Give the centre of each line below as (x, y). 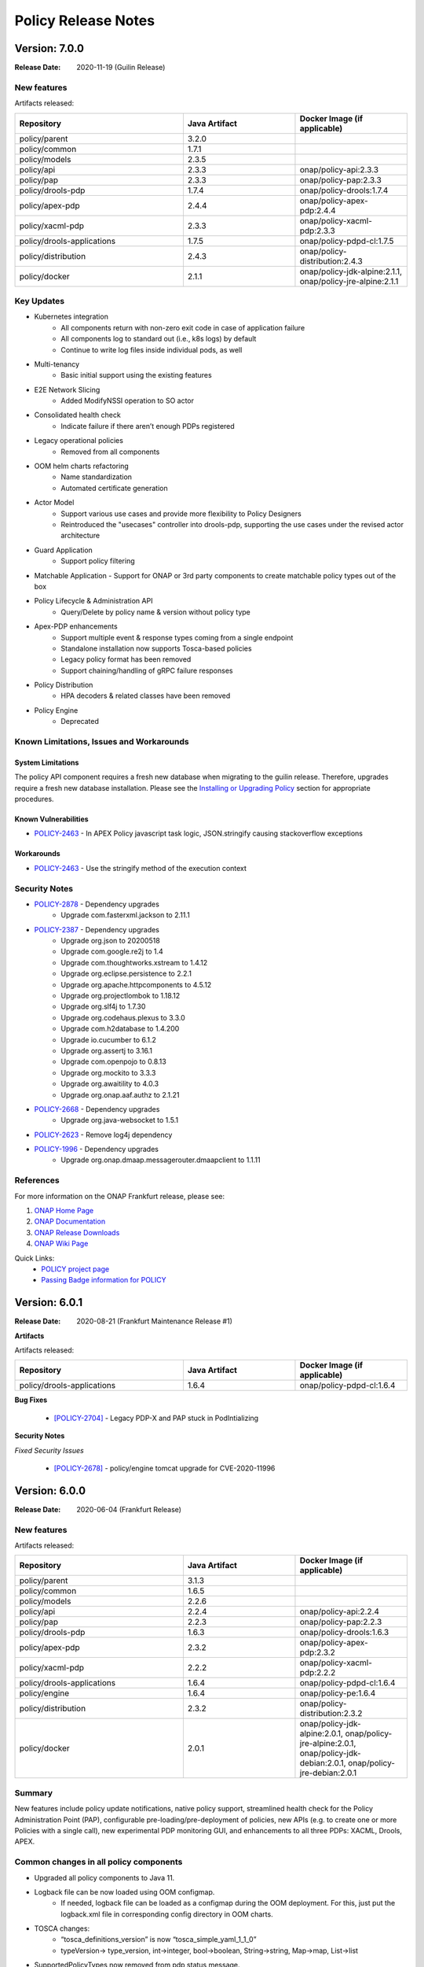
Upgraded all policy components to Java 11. (104, 1877)
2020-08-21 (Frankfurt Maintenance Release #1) (155, 1321)
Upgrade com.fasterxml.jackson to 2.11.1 (125, 915)
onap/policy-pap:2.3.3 (341, 179)
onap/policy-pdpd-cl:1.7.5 (347, 241)
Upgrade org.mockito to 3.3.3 (108, 1072)
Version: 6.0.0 (50, 1491)
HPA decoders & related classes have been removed (146, 696)
